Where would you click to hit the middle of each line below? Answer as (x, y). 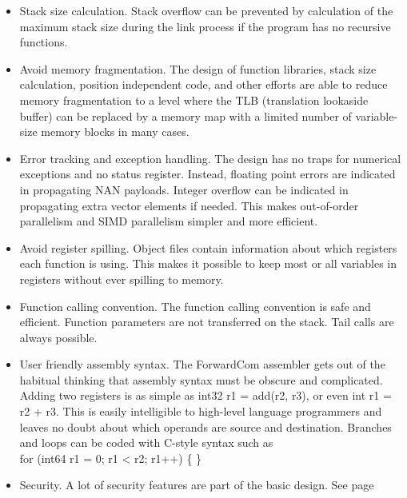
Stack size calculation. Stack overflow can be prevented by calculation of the (206, 10)
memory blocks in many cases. (115, 131)
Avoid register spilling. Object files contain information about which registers (208, 247)
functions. (44, 42)
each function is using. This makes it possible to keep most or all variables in (208, 263)
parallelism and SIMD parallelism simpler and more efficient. (169, 221)
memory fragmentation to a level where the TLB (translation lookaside (194, 100)
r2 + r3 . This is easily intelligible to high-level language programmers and (201, 411)
